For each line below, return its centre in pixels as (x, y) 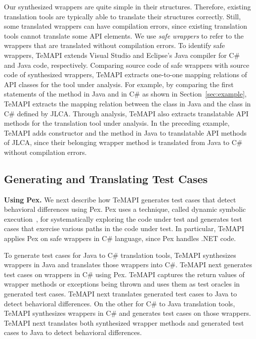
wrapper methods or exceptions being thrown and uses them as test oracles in (122, 284)
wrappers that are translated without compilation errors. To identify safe (115, 45)
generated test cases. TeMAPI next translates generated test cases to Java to (121, 294)
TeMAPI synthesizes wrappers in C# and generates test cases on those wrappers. (128, 313)
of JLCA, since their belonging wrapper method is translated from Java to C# (123, 142)
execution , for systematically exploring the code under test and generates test (123, 218)
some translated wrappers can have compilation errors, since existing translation (126, 26)
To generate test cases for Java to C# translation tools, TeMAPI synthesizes (120, 255)
